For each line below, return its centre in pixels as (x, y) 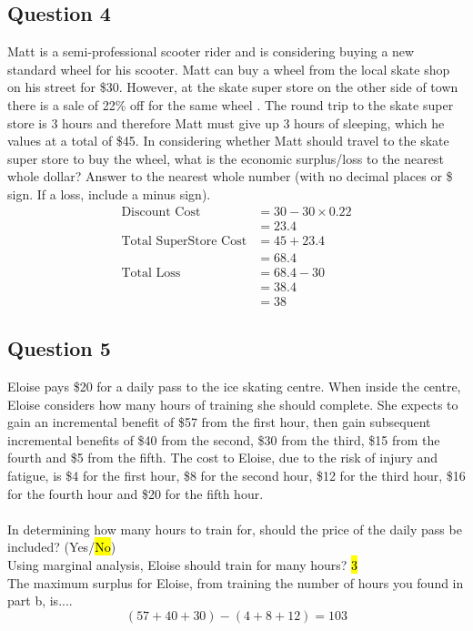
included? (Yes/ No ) (62, 547)
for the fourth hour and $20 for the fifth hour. (136, 493)
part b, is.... (40, 600)
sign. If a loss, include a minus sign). (109, 193)
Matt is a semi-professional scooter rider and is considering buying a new (211, 51)
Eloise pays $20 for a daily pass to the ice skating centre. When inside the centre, (234, 386)
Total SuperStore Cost (184, 241)
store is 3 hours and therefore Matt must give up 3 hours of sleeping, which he (226, 122)
